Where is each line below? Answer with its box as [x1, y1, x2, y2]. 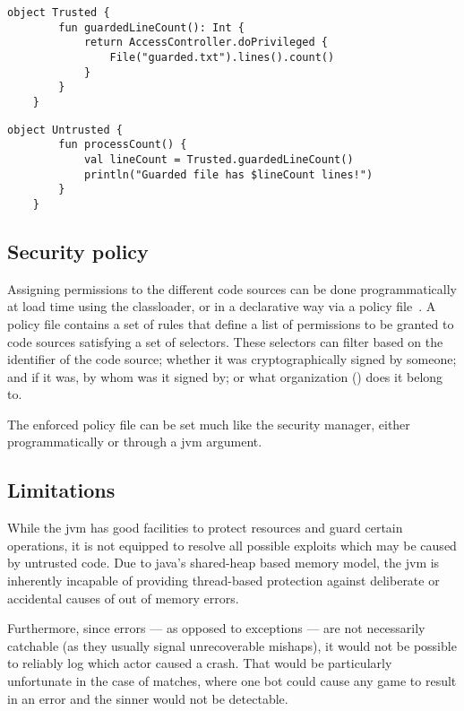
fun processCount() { [58, 138, 187, 152]
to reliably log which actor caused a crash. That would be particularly [7, 654, 392, 672]
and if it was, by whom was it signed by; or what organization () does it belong [7, 367, 443, 386]
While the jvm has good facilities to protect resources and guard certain [7, 518, 403, 537]
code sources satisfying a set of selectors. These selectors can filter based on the [7, 332, 443, 351]
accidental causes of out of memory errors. [7, 588, 239, 607]
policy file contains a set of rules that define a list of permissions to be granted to [7, 314, 454, 333]
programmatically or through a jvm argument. [7, 432, 262, 451]
